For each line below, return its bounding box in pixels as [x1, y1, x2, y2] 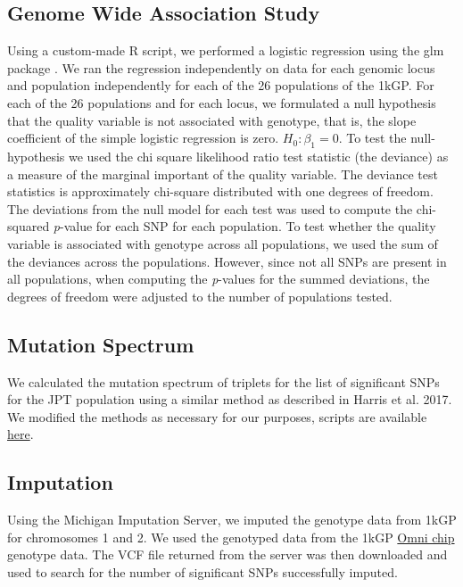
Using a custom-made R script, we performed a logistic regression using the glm [7, 41, 444, 60]
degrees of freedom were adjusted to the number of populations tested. [7, 286, 393, 305]
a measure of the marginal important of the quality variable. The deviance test [7, 164, 438, 183]
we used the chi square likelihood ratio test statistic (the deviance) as [68, 146, 449, 165]
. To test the [338, 128, 407, 147]
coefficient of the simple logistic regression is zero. [7, 128, 279, 147]
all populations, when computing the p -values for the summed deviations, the [7, 269, 430, 288]
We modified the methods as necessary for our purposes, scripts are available [7, 407, 427, 426]
